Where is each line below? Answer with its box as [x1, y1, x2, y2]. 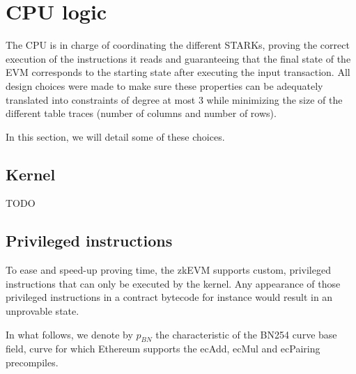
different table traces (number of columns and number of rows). [6, 106, 277, 120]
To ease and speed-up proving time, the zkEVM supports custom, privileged [6, 263, 331, 277]
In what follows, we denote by [6, 327, 133, 341]
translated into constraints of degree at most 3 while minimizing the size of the [6, 92, 343, 107]
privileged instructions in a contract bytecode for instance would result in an [6, 290, 333, 304]
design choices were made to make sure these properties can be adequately [6, 78, 323, 93]
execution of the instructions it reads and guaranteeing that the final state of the [6, 51, 351, 65]
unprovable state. [6, 304, 79, 318]
